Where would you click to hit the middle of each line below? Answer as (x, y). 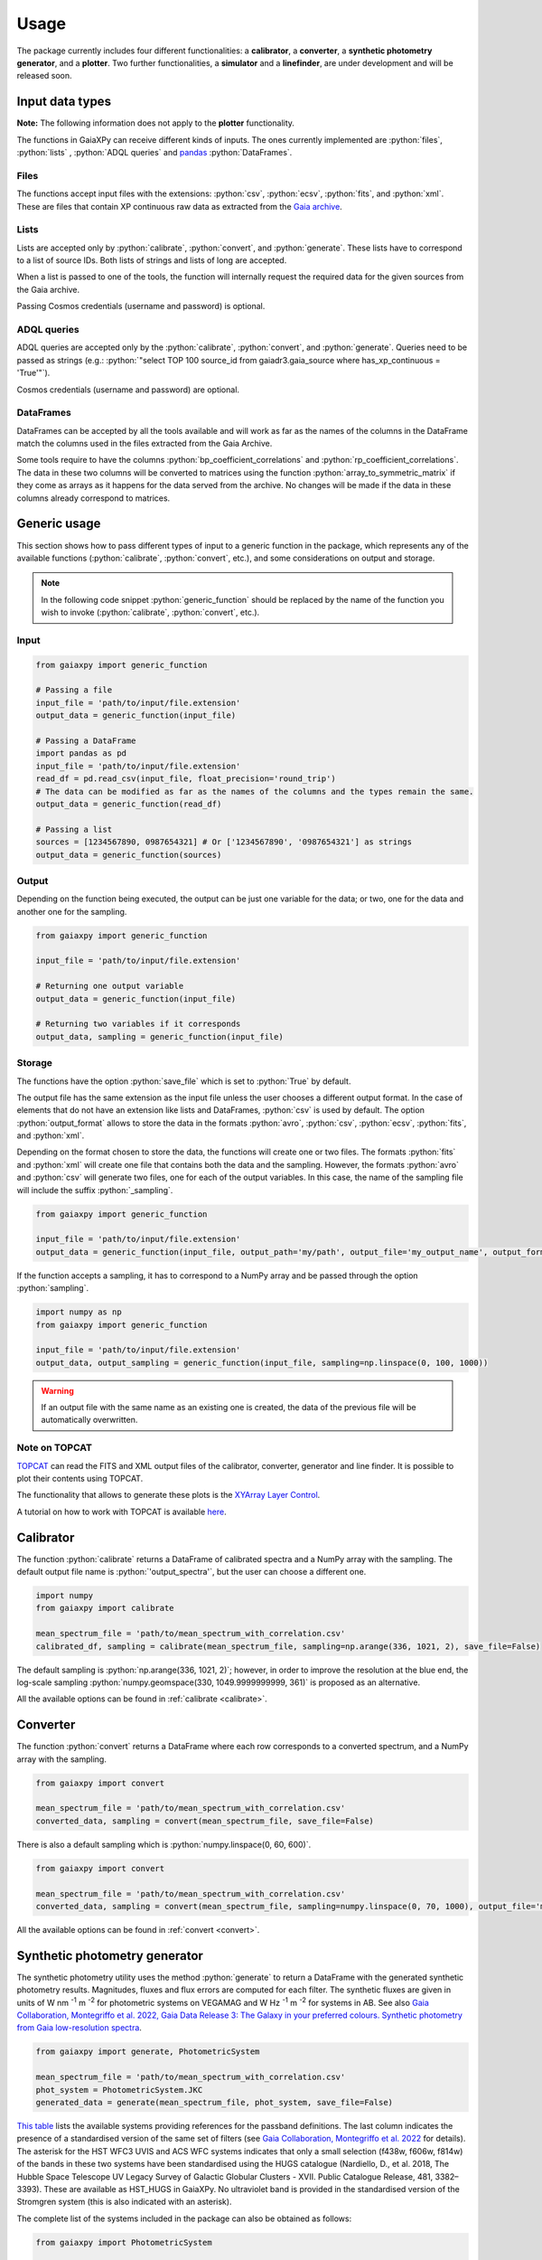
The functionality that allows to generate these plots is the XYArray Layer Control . (168, 1495)
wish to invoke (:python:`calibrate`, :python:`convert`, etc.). (150, 612)
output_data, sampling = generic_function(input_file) (159, 1036)
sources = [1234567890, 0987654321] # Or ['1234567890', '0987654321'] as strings (224, 842)
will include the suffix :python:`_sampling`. (95, 1190)
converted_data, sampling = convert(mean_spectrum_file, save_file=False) (205, 1821)
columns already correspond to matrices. (93, 498)
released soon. (44, 76)
